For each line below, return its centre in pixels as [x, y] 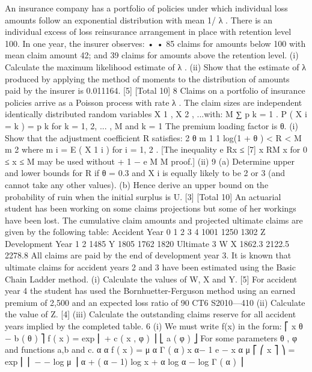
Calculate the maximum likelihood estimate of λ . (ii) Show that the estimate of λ [155, 66]
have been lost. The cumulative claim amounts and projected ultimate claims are [154, 220]
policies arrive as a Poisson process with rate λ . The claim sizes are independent [154, 102]
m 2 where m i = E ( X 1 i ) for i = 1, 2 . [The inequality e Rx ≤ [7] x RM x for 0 [156, 149]
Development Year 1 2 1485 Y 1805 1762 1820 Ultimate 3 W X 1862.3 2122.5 [147, 243]
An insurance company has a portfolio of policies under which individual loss [146, 8]
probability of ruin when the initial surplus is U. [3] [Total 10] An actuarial [143, 196]
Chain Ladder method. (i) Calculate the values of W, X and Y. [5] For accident [151, 279]
